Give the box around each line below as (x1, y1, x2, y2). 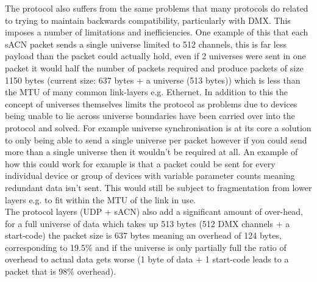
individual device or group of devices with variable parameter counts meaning (5, 169, 295, 182)
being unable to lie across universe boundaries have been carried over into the (5, 109, 295, 122)
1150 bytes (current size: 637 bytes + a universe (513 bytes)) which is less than (5, 73, 301, 86)
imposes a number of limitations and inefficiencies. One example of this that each (5, 26, 308, 38)
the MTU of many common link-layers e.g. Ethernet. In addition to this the (5, 85, 288, 98)
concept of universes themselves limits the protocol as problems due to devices (5, 97, 297, 110)
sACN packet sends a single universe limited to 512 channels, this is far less (5, 37, 287, 50)
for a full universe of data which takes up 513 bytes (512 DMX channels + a (5, 217, 290, 230)
